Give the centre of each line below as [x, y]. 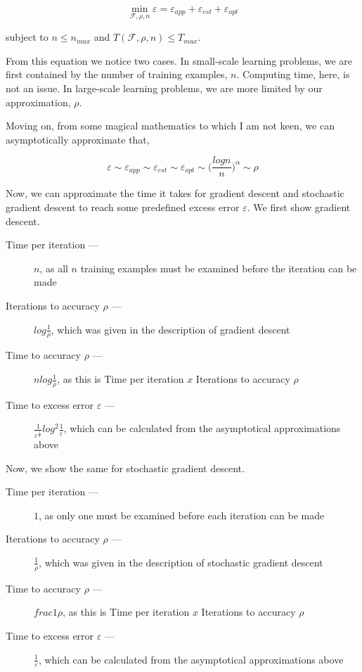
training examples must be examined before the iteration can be [219, 268]
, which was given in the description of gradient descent [170, 329]
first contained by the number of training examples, [117, 74]
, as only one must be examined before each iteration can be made [182, 515]
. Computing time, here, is [293, 74]
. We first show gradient [299, 207]
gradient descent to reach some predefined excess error [123, 207]
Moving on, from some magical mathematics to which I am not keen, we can [170, 126]
